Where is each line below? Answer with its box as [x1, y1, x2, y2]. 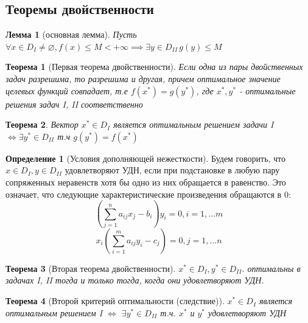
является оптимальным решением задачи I [113, 118, 274, 131]
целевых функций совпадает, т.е [5, 84, 128, 97]
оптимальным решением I [5, 306, 103, 319]
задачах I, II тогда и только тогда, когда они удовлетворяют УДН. [5, 274, 264, 287]
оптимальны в [247, 262, 301, 274]
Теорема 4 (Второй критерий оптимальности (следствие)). [5, 294, 225, 307]
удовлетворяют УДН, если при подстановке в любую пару [65, 164, 280, 176]
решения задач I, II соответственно [5, 97, 143, 110]
